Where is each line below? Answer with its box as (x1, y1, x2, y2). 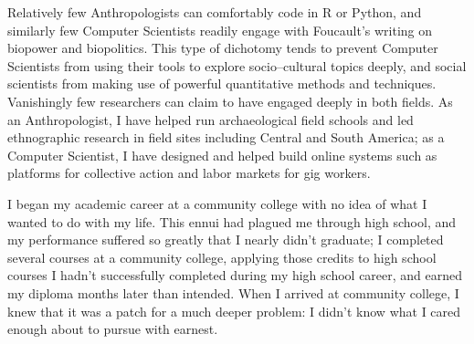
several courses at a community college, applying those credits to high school (7, 247, 437, 266)
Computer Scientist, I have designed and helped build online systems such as (7, 145, 437, 164)
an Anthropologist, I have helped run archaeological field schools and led (7, 109, 414, 129)
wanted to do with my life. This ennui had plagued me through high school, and (7, 212, 457, 231)
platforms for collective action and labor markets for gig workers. (7, 163, 371, 182)
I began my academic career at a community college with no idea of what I (7, 193, 427, 213)
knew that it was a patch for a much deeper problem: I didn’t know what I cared (7, 301, 461, 320)
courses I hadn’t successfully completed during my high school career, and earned (7, 266, 463, 285)
